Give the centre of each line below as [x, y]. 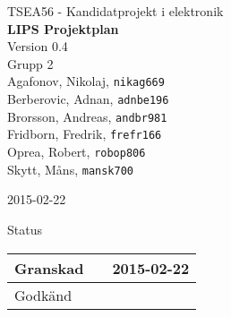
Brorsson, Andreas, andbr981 [87, 116]
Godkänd [43, 295]
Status [25, 229]
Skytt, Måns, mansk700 [70, 169]
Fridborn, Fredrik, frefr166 [85, 134]
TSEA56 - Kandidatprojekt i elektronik [115, 11]
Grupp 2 [30, 63]
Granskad [49, 268]
